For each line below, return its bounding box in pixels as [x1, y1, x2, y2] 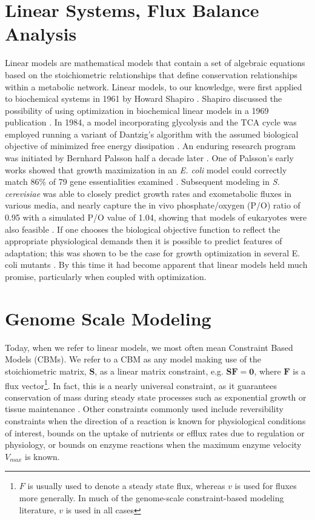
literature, [19, 503, 56, 516]
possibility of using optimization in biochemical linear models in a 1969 [5, 104, 269, 116]
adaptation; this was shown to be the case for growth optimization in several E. [5, 246, 300, 259]
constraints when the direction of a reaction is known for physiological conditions [5, 414, 306, 427]
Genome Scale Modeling [5, 305, 211, 330]
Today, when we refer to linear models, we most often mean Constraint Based [5, 341, 293, 353]
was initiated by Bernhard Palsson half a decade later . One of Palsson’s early [5, 152, 294, 164]
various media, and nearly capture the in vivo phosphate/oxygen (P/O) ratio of [5, 199, 300, 212]
